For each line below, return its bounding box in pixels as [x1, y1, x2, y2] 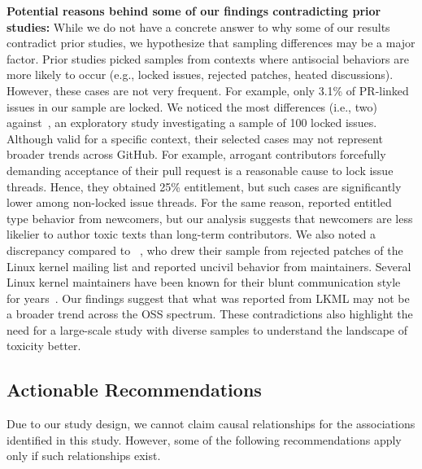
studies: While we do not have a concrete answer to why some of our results [7, 18, 390, 35]
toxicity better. [7, 337, 81, 354]
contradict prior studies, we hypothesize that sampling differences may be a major [7, 34, 415, 51]
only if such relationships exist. [7, 447, 161, 464]
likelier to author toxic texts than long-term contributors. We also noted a [7, 226, 376, 243]
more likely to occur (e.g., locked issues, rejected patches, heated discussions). [7, 66, 394, 83]
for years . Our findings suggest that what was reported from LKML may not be [7, 289, 410, 306]
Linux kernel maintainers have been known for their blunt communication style [7, 274, 401, 291]
